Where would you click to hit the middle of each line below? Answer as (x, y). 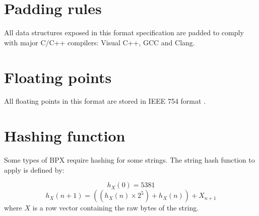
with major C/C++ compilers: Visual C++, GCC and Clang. (100, 42)
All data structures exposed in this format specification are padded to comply (124, 32)
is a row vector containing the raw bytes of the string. (116, 208)
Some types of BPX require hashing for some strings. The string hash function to (129, 160)
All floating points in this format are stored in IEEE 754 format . (105, 101)
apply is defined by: (34, 169)
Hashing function (65, 136)
